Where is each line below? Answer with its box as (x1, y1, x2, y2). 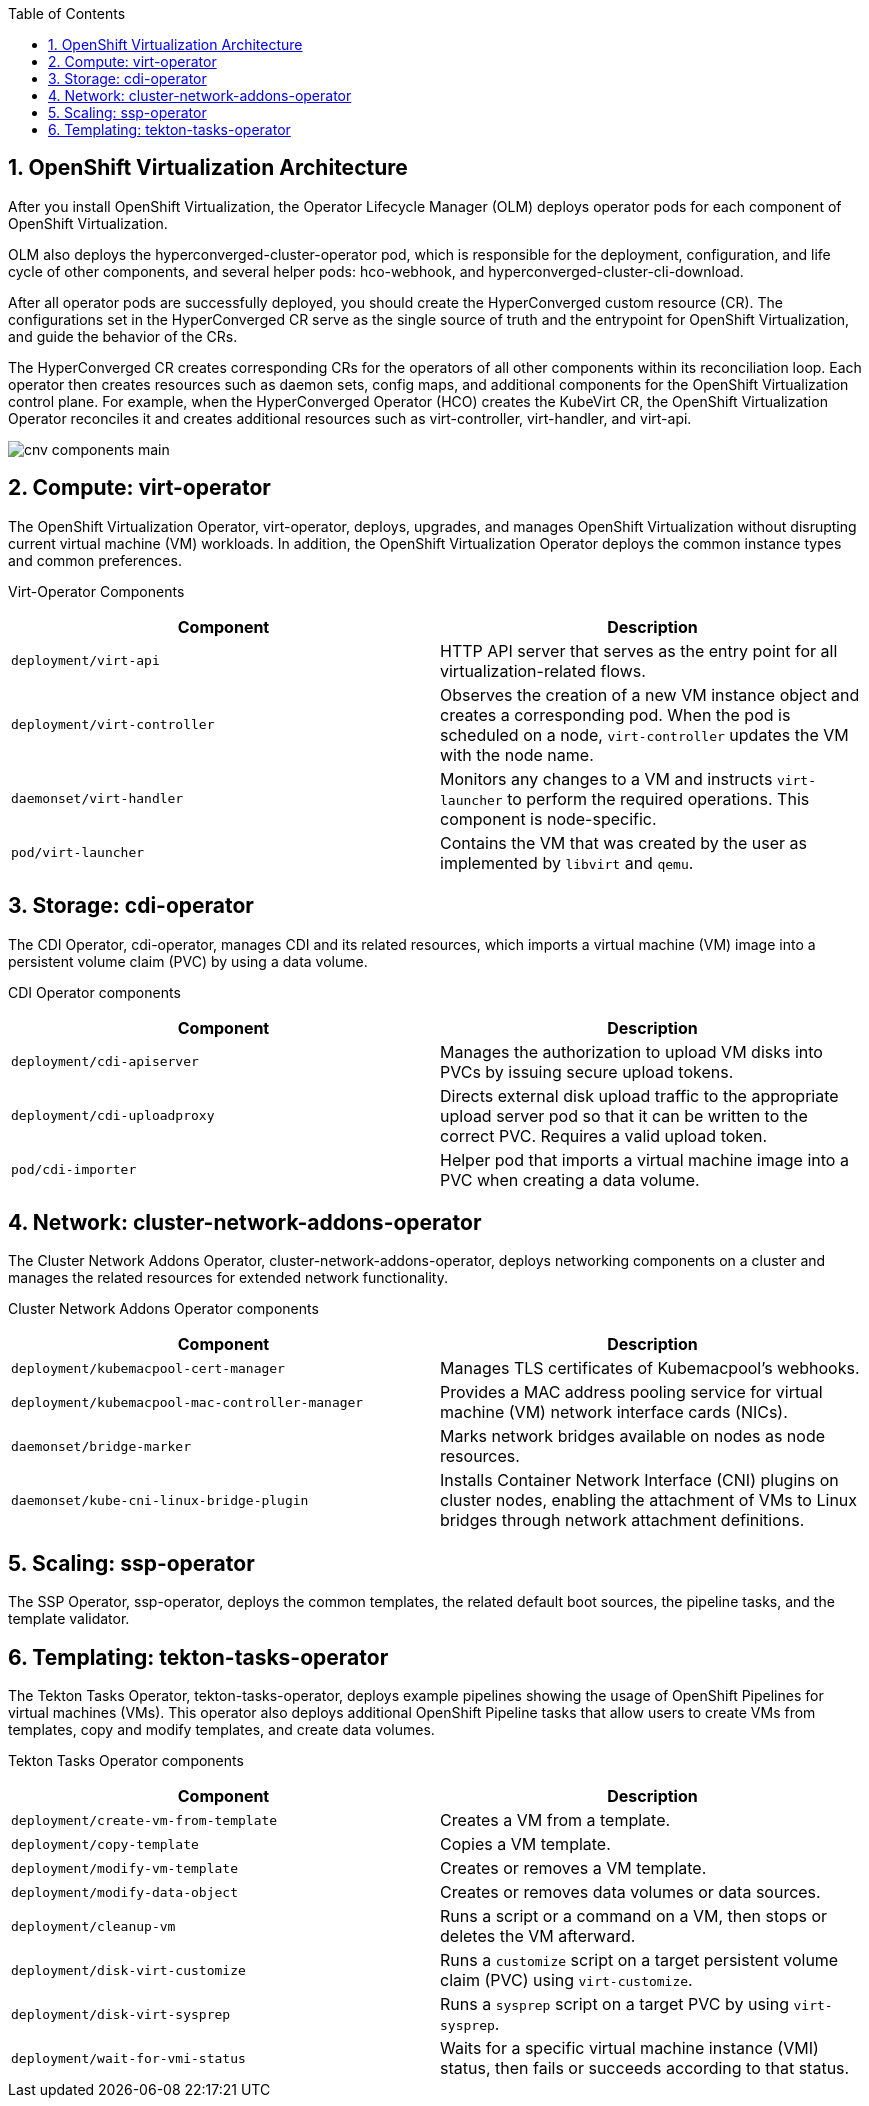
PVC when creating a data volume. (440, 1169, 700, 1190)
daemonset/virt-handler (11, 791, 184, 807)
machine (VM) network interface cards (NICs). (440, 1402, 788, 1423)
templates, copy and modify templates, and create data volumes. (8, 1721, 435, 1739)
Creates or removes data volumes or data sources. (440, 1882, 821, 1903)
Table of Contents (8, 5, 126, 22)
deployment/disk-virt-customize (11, 1962, 246, 1978)
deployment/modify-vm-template (11, 1860, 238, 1876)
